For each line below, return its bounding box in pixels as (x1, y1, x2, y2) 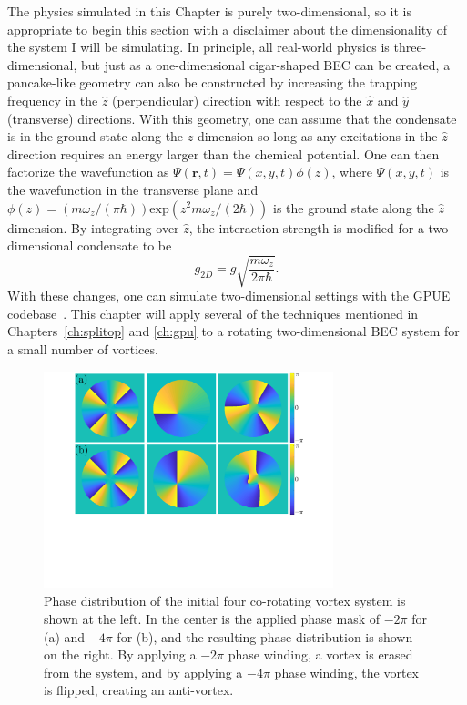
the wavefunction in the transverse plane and (7, 179, 259, 199)
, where (331, 162, 372, 181)
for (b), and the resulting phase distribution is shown (117, 627, 413, 646)
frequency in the (7, 90, 98, 109)
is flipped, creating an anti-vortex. (44, 680, 234, 700)
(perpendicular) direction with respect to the (112, 90, 362, 109)
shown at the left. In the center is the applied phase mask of (44, 609, 380, 628)
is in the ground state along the (7, 127, 184, 146)
